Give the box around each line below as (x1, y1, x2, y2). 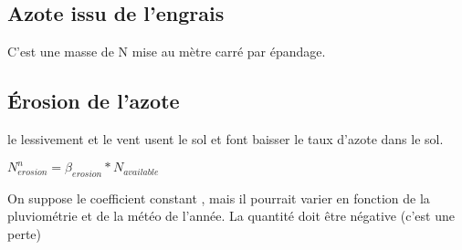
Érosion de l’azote (7, 87, 180, 115)
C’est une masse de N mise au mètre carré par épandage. (7, 42, 326, 61)
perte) (7, 224, 41, 244)
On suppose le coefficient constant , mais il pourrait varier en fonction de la (7, 188, 430, 207)
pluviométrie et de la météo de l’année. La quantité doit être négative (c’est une (7, 206, 455, 225)
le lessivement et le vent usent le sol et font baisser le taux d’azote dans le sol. (7, 130, 444, 148)
